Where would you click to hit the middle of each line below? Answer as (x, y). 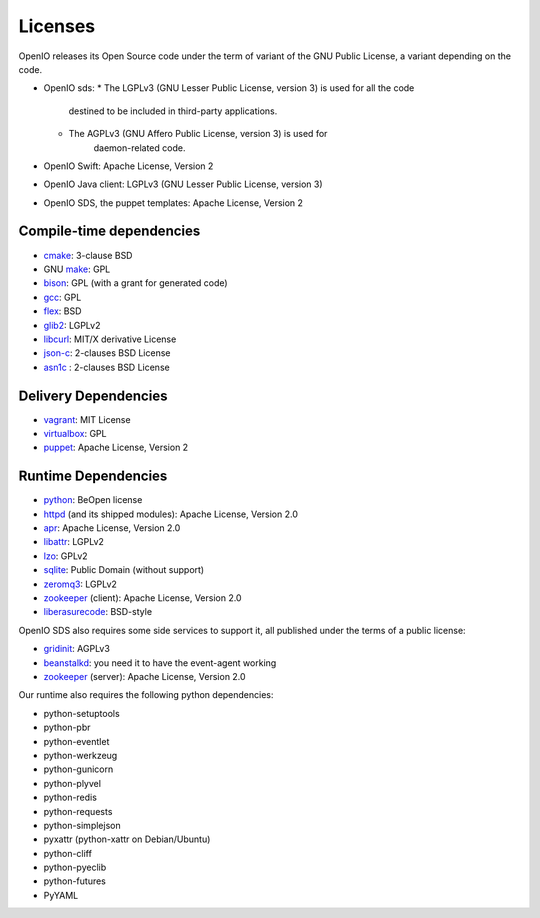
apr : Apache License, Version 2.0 (112, 528)
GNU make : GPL (77, 269)
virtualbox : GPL (75, 433)
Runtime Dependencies (93, 476)
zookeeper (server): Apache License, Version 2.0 (144, 676)
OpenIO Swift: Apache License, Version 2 (128, 166)
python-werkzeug (80, 755)
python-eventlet (76, 741)
